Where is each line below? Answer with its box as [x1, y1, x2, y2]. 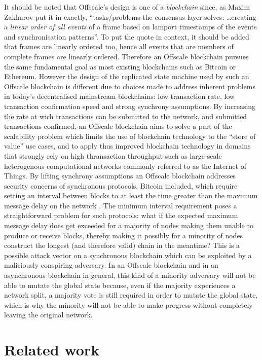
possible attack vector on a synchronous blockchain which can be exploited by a [4, 249, 252, 260]
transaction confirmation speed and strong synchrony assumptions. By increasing [4, 100, 256, 111]
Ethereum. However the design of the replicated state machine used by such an [4, 71, 249, 82]
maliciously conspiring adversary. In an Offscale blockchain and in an [4, 260, 218, 270]
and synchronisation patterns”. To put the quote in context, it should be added [4, 31, 249, 42]
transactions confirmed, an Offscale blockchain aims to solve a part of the [4, 121, 232, 131]
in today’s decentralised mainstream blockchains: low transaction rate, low [4, 91, 235, 101]
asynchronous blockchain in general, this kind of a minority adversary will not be [4, 270, 256, 280]
